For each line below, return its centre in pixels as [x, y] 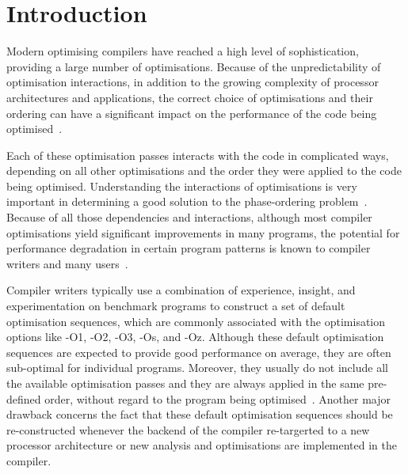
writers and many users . [67, 263]
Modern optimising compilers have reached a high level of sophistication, [183, 51]
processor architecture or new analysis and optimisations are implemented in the [202, 445]
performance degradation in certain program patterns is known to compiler [189, 248]
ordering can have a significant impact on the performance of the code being [192, 113]
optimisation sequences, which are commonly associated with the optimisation [196, 321]
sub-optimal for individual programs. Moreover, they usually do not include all [197, 368]
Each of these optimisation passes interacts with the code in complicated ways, [198, 155]
